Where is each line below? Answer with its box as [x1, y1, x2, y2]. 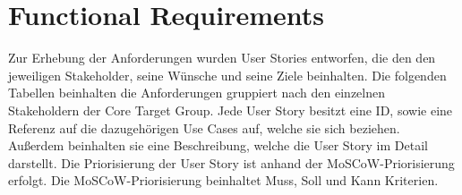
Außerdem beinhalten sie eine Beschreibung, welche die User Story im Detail [8, 136, 428, 155]
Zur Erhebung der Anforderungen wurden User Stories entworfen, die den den [8, 48, 436, 67]
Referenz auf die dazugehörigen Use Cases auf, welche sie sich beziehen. [8, 118, 400, 137]
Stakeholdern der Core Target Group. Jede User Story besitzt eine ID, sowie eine [8, 100, 453, 119]
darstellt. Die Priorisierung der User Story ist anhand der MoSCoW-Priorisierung [8, 153, 455, 172]
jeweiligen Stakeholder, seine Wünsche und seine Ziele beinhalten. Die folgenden [8, 65, 447, 84]
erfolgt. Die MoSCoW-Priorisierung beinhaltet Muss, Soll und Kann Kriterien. [8, 171, 439, 190]
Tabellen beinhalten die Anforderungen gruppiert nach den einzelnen [8, 83, 386, 102]
